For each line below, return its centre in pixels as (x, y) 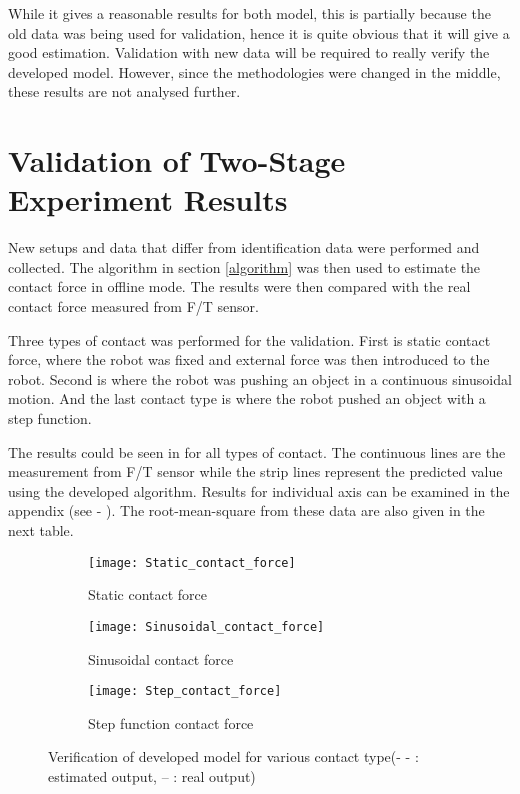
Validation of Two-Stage (177, 160)
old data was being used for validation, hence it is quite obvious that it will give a (259, 32)
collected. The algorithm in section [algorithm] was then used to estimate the (244, 266)
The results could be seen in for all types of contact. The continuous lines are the (257, 451)
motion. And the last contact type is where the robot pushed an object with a (247, 398)
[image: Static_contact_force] (192, 562)
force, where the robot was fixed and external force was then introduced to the (249, 359)
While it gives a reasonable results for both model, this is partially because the (249, 13)
